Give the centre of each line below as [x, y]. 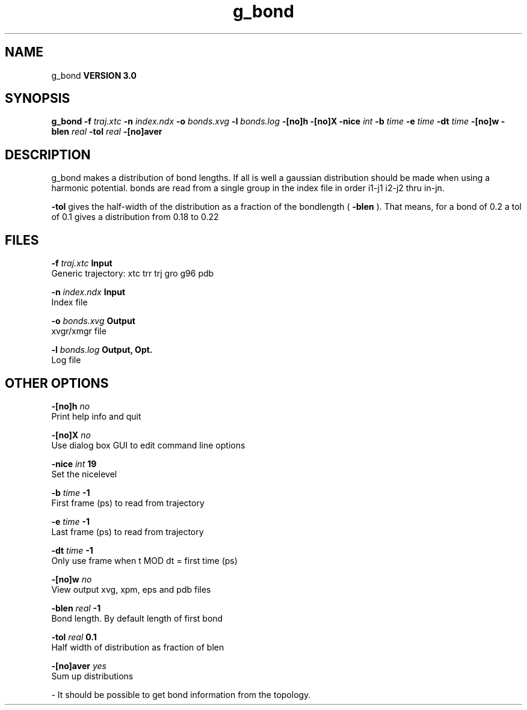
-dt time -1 [72, 550]
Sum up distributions [92, 676]
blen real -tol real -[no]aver [107, 132]
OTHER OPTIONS [57, 383]
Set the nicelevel [84, 474]
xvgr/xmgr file [79, 331]
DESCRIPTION [48, 155]
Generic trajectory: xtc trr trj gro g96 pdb [133, 274]
